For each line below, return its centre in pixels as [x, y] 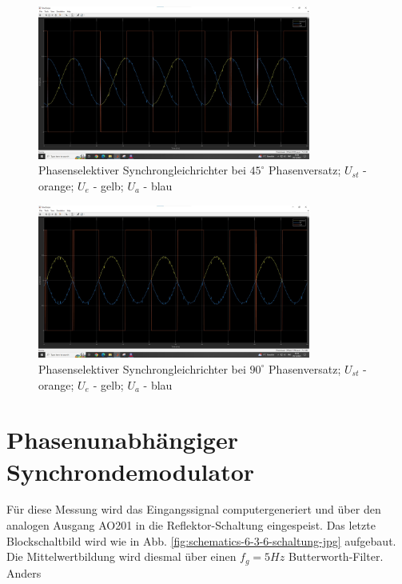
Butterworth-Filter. [336, 556]
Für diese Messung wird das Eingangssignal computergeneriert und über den [194, 509]
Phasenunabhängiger [122, 440]
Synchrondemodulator [131, 471]
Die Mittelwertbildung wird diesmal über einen [121, 556]
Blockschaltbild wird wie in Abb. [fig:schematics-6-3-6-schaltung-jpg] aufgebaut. [201, 540]
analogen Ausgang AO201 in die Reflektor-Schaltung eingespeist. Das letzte [191, 525]
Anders [24, 572]
